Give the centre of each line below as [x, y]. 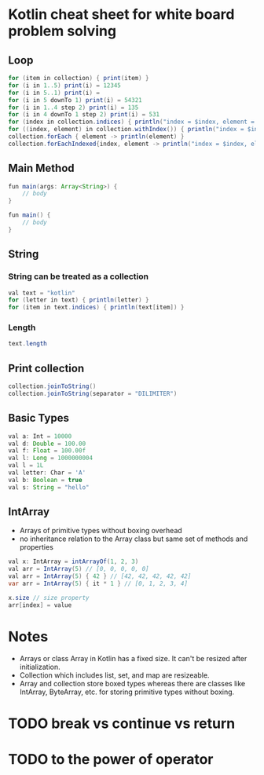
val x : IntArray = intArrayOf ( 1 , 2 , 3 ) [73, 562]
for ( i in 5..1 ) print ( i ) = [54, 93]
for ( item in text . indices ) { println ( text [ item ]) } [96, 308]
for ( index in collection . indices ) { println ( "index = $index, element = [132, 122]
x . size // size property [49, 598]
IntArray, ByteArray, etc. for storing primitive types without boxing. [127, 692]
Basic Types [38, 418]
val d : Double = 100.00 [47, 444]
